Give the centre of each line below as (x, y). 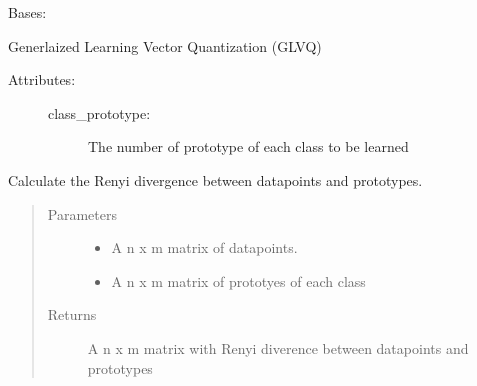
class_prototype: (99, 112)
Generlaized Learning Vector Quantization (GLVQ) (165, 45)
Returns (72, 314)
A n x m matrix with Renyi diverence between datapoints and (278, 347)
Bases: (27, 12)
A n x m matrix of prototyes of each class (238, 280)
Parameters (82, 213)
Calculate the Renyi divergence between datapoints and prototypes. (215, 179)
